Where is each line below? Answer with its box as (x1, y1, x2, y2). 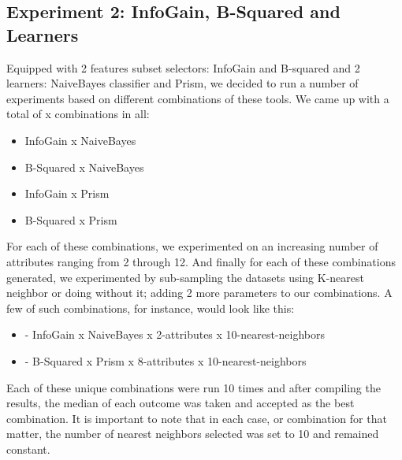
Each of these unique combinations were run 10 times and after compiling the (6, 379, 381, 395)
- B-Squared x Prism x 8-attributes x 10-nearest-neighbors (24, 352, 307, 369)
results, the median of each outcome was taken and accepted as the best (6, 395, 355, 411)
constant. (6, 440, 50, 457)
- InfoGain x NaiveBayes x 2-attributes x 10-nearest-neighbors (24, 326, 326, 343)
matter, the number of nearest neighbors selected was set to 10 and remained (6, 425, 379, 442)
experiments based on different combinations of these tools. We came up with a (6, 90, 389, 106)
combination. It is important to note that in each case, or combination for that (6, 410, 387, 426)
